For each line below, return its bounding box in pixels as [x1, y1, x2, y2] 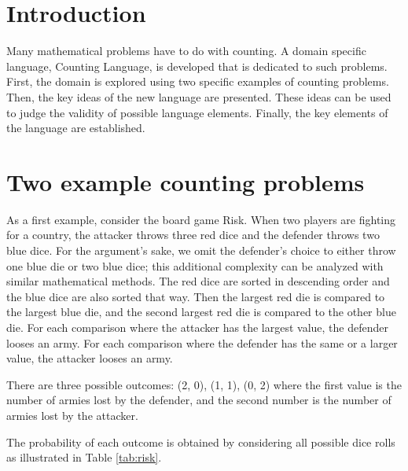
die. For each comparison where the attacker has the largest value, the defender [6, 318, 388, 335]
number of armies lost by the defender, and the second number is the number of [6, 392, 391, 408]
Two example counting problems [6, 165, 365, 197]
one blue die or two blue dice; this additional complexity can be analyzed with [6, 257, 384, 274]
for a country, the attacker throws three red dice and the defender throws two [6, 226, 380, 243]
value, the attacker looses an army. [6, 350, 173, 366]
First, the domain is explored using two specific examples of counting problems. [6, 73, 389, 90]
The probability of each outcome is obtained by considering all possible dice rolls [6, 433, 395, 450]
